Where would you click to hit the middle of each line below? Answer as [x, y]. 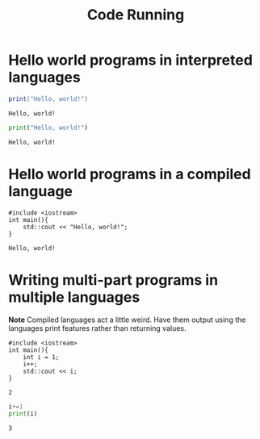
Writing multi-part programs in [113, 280]
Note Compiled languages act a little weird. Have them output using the [127, 320]
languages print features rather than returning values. [98, 328]
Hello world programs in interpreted [130, 60]
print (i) [23, 414]
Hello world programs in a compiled [130, 174]
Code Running [136, 15]
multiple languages [74, 297]
